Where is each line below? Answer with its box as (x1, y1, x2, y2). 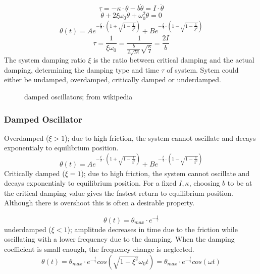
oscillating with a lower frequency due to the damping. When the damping (4, 234, 235, 244)
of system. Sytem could (167, 64, 239, 75)
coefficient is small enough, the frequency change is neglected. (4, 244, 194, 254)
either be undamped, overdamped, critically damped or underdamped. (4, 74, 221, 85)
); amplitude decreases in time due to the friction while (67, 224, 238, 234)
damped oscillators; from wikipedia (24, 91, 133, 101)
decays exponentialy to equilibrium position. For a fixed (4, 178, 177, 188)
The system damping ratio (4, 54, 86, 65)
